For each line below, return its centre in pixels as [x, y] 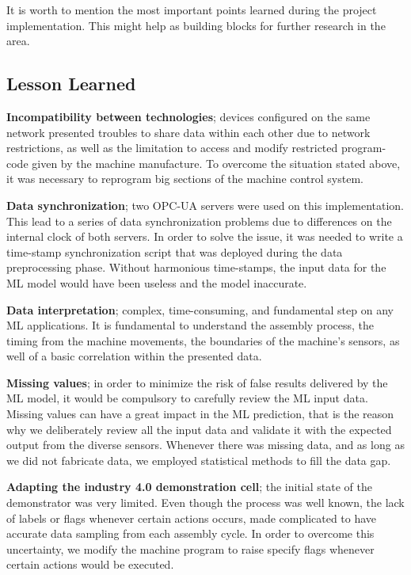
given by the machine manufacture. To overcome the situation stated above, [216, 163]
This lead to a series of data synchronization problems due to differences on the [199, 221]
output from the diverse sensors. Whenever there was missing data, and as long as [205, 445]
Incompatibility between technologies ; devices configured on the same [188, 116]
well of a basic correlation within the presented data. [134, 356]
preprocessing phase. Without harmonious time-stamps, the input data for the [196, 267]
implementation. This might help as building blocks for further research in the [196, 25]
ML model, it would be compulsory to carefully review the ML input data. [187, 398]
